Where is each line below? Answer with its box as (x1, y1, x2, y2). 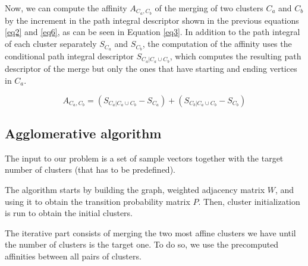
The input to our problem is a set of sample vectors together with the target (5, 151, 284, 164)
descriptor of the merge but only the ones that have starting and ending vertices (5, 62, 297, 75)
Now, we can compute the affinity (5, 2, 127, 14)
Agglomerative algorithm (5, 123, 162, 142)
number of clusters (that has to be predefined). (5, 163, 175, 176)
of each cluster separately (5, 37, 97, 50)
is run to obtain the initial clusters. (5, 207, 133, 219)
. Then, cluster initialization (198, 195, 300, 207)
